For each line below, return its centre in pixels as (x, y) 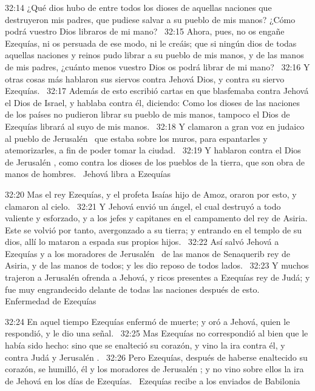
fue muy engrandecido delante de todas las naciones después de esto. (132, 289)
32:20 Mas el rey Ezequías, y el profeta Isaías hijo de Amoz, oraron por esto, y (151, 194)
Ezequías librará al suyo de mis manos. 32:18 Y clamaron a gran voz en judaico (155, 126)
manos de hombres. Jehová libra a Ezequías (88, 174)
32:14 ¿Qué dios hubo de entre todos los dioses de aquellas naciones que (138, 7)
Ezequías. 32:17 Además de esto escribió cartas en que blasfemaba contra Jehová (157, 91)
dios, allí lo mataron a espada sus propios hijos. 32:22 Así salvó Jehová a (142, 242)
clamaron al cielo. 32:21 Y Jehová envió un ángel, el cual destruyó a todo (143, 206)
